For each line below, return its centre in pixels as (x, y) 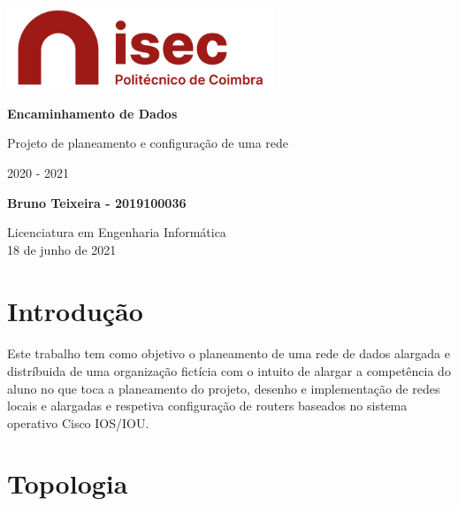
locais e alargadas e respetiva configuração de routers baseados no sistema (207, 406)
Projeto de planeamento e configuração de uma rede (148, 143)
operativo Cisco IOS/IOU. (78, 422)
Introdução (75, 310)
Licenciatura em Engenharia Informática (117, 232)
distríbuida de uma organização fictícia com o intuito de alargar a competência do (229, 370)
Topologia (68, 483)
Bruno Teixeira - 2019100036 (97, 202)
